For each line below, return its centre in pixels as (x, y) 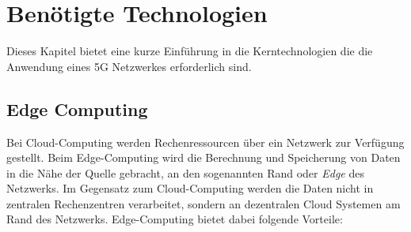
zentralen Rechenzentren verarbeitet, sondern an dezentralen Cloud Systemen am (204, 203)
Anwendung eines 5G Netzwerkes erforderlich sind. (129, 66)
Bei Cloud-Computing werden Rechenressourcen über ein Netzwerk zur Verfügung (205, 142)
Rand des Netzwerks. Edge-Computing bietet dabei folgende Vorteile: (175, 219)
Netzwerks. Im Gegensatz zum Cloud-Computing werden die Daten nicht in (190, 188)
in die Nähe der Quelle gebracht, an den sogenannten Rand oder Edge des (185, 172)
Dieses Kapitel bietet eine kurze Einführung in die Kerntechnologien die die (190, 51)
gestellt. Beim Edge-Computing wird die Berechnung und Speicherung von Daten (204, 157)
